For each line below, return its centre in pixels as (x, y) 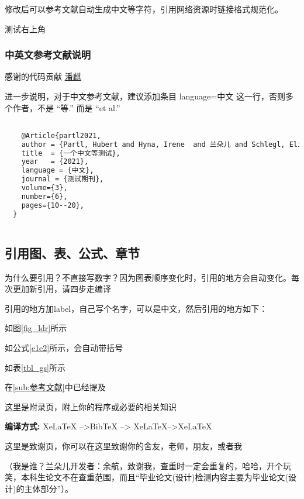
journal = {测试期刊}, (63, 179)
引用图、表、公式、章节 (72, 252)
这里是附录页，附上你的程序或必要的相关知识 (91, 406)
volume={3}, (44, 188)
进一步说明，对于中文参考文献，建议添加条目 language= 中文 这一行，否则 (145, 96)
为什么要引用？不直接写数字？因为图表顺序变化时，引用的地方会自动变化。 (148, 277)
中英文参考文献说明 (48, 55)
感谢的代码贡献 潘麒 (43, 76)
